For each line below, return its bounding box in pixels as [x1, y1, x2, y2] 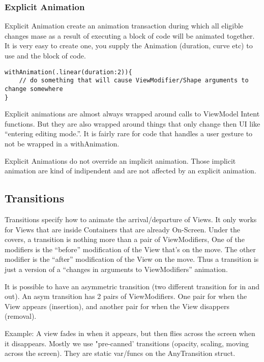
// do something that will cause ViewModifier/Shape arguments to [19, 77, 249, 84]
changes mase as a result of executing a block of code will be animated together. [5, 30, 255, 41]
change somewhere [5, 85, 63, 93]
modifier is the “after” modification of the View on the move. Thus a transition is [5, 254, 259, 264]
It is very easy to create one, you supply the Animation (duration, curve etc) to [5, 40, 253, 51]
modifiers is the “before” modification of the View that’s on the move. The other [5, 244, 256, 254]
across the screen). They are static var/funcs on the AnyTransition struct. [5, 348, 236, 358]
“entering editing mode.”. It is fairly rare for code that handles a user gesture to [5, 128, 253, 139]
